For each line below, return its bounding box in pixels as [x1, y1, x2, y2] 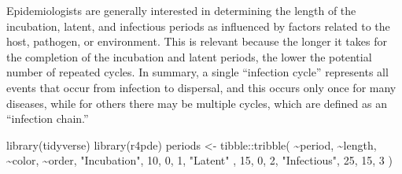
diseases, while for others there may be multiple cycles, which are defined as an [6, 94, 387, 111]
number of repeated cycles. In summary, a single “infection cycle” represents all [6, 64, 389, 80]
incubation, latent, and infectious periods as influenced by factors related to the [6, 17, 390, 34]
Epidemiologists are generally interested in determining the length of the [6, 2, 356, 18]
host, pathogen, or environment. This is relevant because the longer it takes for [6, 33, 387, 50]
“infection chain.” [6, 110, 89, 127]
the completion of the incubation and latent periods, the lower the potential [6, 48, 372, 65]
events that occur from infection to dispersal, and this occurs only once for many [6, 79, 396, 95]
